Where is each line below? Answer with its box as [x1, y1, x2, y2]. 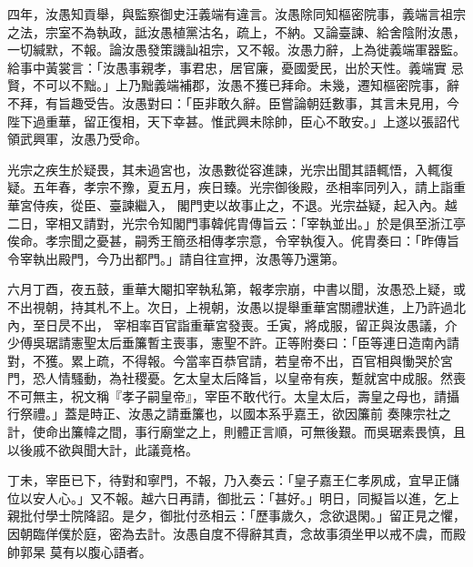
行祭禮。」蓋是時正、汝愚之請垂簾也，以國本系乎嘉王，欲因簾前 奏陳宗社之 [7, 404, 451, 423]
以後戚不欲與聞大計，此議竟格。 [7, 440, 198, 459]
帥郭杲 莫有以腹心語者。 [7, 542, 152, 561]
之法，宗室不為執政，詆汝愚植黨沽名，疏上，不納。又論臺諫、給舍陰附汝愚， [7, 22, 466, 41]
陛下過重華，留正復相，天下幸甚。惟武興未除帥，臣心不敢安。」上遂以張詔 [7, 111, 447, 130]
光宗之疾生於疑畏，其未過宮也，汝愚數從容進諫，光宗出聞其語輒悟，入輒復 [7, 159, 453, 178]
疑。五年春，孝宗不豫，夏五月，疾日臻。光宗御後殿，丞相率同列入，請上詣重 [7, 177, 466, 197]
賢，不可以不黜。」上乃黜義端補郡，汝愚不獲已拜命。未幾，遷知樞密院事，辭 [7, 76, 459, 95]
